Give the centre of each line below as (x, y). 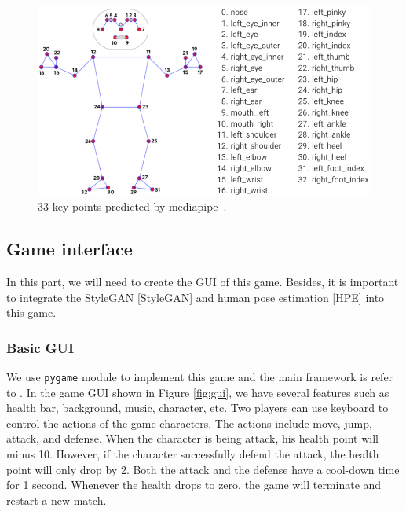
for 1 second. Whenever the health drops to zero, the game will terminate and (194, 485)
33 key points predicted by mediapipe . (132, 206)
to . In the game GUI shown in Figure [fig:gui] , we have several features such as (198, 392)
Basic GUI (40, 347)
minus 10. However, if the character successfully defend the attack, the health (193, 453)
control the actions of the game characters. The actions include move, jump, (189, 423)
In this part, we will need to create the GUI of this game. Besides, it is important (203, 281)
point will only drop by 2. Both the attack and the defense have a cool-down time (203, 469)
